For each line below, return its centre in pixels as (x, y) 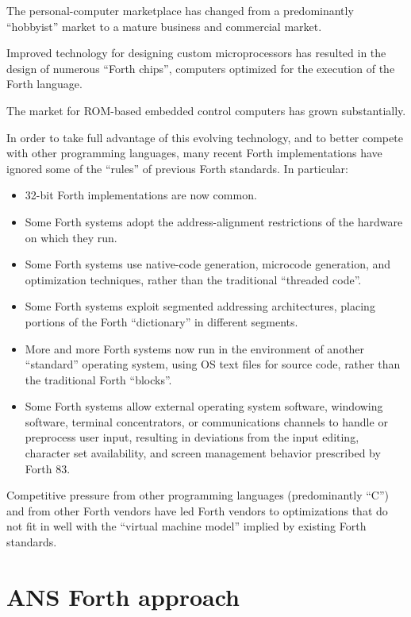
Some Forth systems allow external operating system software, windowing (204, 406)
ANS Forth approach (123, 596)
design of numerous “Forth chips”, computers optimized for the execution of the (201, 68)
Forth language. (44, 84)
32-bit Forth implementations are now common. (141, 195)
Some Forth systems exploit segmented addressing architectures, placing (200, 306)
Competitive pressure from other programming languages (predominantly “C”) (198, 495)
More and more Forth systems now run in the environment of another (195, 348)
